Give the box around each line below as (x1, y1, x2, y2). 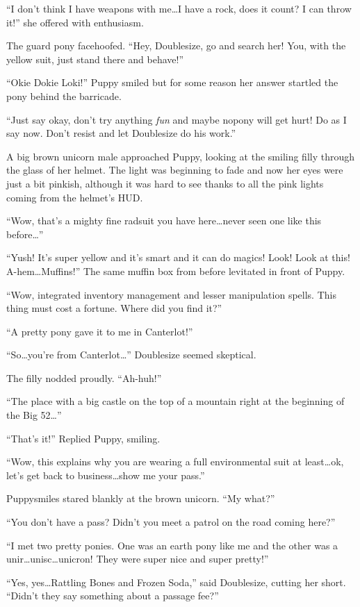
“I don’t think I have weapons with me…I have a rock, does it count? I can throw (6, 1, 352, 15)
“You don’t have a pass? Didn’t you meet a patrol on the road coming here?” (6, 515, 336, 529)
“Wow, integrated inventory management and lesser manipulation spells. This (6, 287, 336, 301)
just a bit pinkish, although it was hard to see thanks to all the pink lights (6, 176, 324, 190)
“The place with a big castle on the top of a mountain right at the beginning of (6, 394, 345, 408)
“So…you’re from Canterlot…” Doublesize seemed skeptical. (6, 347, 256, 362)
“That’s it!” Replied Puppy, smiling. (6, 431, 161, 445)
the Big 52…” (6, 408, 62, 422)
